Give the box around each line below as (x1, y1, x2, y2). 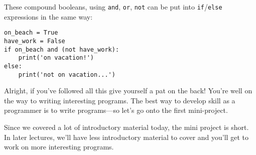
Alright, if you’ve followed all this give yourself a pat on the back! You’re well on (4, 85, 252, 96)
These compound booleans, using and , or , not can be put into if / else (4, 2, 222, 12)
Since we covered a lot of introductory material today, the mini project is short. (4, 121, 249, 132)
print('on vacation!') (18, 54, 94, 62)
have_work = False (4, 37, 65, 45)
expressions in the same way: (4, 11, 93, 22)
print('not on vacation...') (18, 71, 115, 78)
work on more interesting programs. (4, 141, 114, 152)
